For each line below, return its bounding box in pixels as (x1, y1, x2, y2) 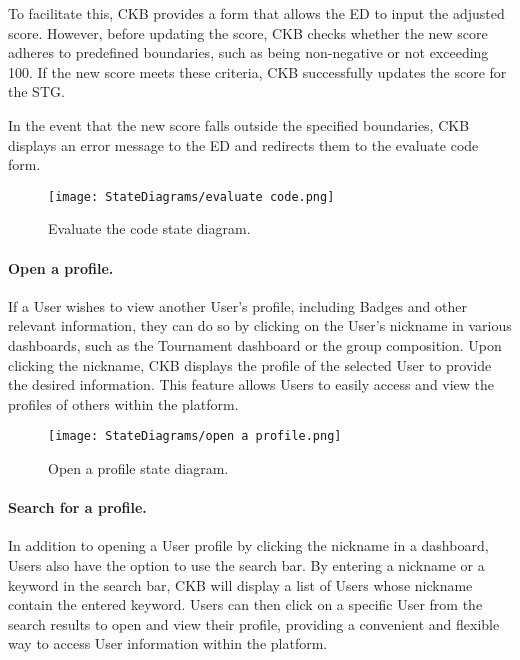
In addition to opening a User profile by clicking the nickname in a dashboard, (8, 535, 489, 556)
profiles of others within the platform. (8, 393, 239, 414)
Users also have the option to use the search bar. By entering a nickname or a (8, 555, 485, 575)
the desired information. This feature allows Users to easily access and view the (8, 374, 495, 395)
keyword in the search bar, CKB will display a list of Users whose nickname (8, 574, 473, 595)
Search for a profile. (8, 497, 147, 518)
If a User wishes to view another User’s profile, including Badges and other (8, 295, 467, 316)
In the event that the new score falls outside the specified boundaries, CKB (8, 114, 470, 135)
